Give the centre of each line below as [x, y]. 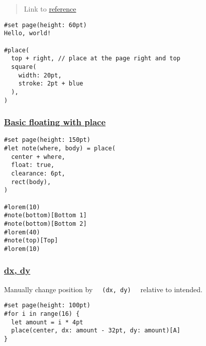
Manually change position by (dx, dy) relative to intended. [103, 289]
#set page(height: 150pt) [47, 140]
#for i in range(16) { [42, 314]
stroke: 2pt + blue [51, 84]
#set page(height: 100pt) [47, 306]
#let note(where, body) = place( [60, 149]
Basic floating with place [55, 122]
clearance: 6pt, [38, 174]
